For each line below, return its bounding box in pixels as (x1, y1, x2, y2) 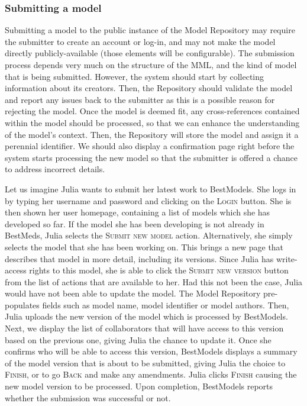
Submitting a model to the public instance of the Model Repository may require (5, 24, 295, 36)
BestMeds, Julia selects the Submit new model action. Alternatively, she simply (5, 229, 293, 241)
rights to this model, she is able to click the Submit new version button (29, 264, 289, 276)
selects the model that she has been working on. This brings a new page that (5, 240, 284, 253)
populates (5, 298, 40, 311)
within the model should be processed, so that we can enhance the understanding (5, 116, 300, 128)
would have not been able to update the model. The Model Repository (5, 287, 261, 299)
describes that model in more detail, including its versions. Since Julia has (5, 252, 274, 265)
